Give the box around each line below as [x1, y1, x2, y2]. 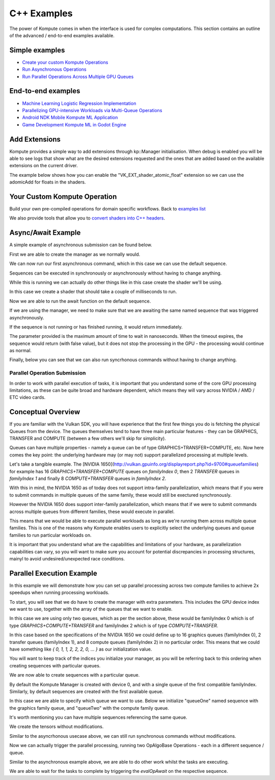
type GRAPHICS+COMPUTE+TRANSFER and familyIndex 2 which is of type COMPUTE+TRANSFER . [9, 622, 218, 629]
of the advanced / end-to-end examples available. [9, 32, 115, 38]
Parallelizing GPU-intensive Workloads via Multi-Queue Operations [22, 107, 162, 113]
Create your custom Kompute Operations [22, 59, 108, 65]
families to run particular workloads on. [9, 532, 92, 538]
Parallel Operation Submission [9, 369, 86, 376]
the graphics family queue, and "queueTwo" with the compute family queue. [9, 705, 169, 711]
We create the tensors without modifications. [9, 723, 104, 730]
